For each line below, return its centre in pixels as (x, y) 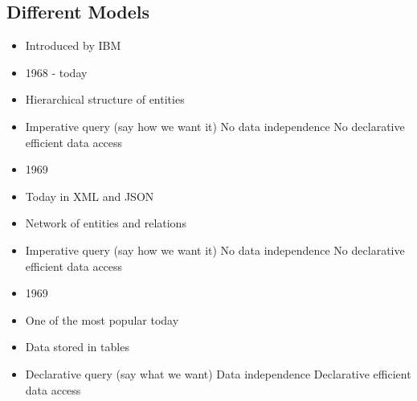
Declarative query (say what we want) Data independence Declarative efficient (218, 373)
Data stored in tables (77, 347)
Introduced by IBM (73, 45)
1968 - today (56, 72)
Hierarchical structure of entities (105, 99)
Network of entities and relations (106, 223)
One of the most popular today (102, 319)
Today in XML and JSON (90, 196)
